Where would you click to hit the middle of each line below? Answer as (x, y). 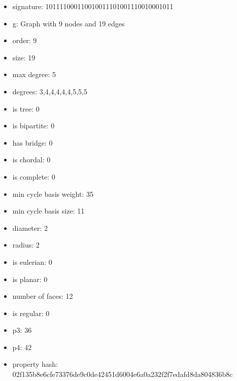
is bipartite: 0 (33, 126)
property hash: (35, 364)
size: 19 (24, 57)
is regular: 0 (31, 313)
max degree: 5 (34, 74)
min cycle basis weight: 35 (53, 194)
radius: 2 (26, 245)
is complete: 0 (34, 176)
